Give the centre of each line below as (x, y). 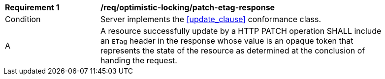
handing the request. (139, 60)
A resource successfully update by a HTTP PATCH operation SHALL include (241, 31)
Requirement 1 (32, 7)
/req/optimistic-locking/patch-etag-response (188, 7)
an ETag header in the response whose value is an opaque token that (227, 41)
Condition (23, 19)
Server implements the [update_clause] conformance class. (211, 19)
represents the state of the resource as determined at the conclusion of (233, 51)
